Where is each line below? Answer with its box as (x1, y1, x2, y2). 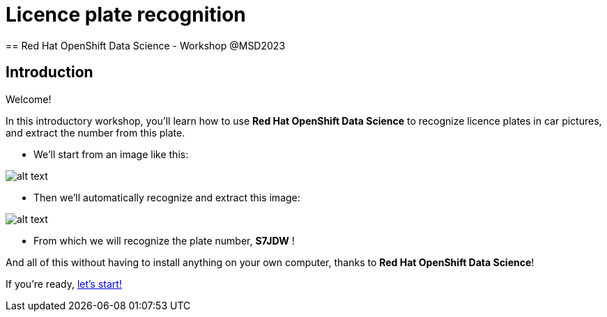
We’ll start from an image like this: (33, 148, 189, 160)
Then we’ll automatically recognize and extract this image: (33, 191, 300, 203)
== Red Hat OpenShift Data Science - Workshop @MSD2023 (6, 39, 286, 52)
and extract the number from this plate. (6, 126, 185, 139)
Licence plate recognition (6, 3, 246, 26)
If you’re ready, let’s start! (6, 277, 122, 290)
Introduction (6, 63, 93, 82)
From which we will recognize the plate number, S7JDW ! (33, 234, 295, 247)
